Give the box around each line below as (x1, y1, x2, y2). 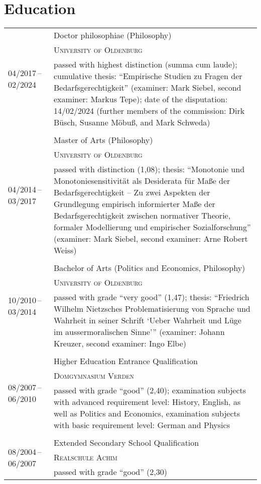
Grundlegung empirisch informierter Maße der (54, 198, 215, 210)
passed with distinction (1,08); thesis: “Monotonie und (54, 163, 245, 175)
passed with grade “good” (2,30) (54, 466, 168, 478)
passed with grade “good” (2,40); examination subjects (54, 384, 246, 396)
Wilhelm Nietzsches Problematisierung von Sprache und (54, 303, 250, 315)
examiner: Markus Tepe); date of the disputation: (54, 93, 228, 105)
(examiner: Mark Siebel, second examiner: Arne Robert (54, 233, 248, 245)
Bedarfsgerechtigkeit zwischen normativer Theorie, (54, 210, 231, 222)
